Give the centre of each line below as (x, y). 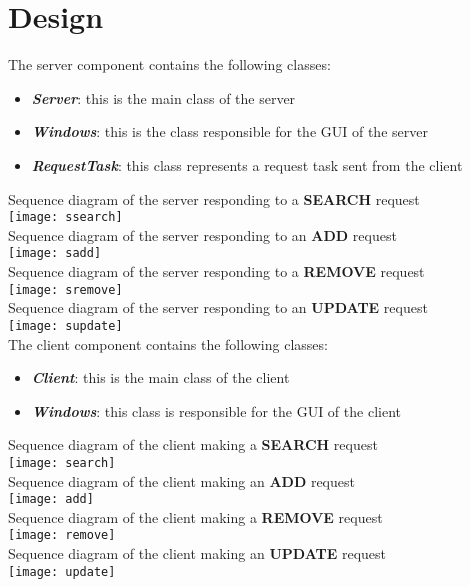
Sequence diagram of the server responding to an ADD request (202, 234)
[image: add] (51, 499)
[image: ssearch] (65, 217)
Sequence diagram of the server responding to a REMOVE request (216, 271)
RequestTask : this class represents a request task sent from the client (247, 164)
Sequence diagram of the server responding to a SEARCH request (214, 198)
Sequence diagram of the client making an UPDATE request (197, 553)
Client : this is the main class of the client (160, 377)
